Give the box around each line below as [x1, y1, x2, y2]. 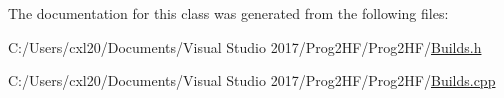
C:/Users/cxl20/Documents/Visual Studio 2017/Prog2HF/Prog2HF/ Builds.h [8, 36, 482, 57]
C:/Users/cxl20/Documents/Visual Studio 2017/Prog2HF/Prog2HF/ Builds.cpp [8, 70, 496, 91]
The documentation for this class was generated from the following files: [8, 3, 449, 23]
